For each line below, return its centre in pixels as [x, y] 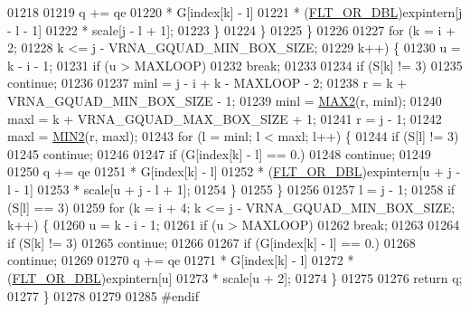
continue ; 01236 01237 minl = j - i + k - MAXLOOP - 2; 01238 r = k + [207, 83]
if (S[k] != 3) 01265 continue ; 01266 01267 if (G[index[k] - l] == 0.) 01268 [211, 242]
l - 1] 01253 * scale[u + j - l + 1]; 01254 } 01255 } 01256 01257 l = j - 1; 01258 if [231, 189]
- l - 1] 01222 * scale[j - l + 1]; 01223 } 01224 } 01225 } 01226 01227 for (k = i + [231, 29]
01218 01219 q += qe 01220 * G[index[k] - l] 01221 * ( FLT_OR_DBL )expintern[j [235, 12]
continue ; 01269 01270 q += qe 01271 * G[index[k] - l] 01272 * [181, 260]
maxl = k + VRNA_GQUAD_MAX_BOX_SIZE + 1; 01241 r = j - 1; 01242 [225, 118]
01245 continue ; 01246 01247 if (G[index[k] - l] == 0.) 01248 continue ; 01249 [219, 153]
